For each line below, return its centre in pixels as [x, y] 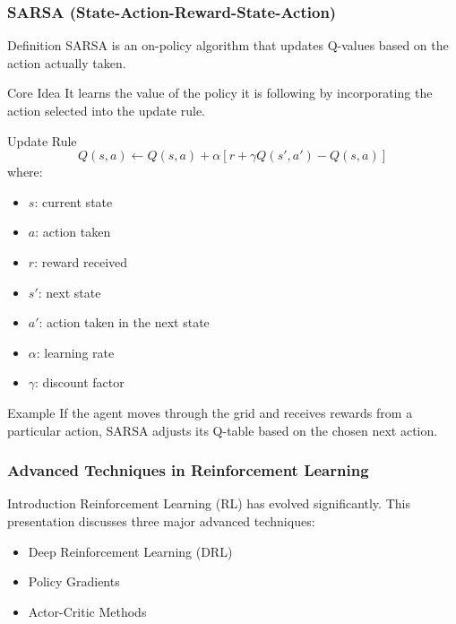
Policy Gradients [74, 581]
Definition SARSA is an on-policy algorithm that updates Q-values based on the [228, 45]
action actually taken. [67, 62]
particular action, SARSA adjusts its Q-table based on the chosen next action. [223, 430]
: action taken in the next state [124, 322]
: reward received [81, 261]
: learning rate [75, 352]
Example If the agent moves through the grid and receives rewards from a [210, 412]
